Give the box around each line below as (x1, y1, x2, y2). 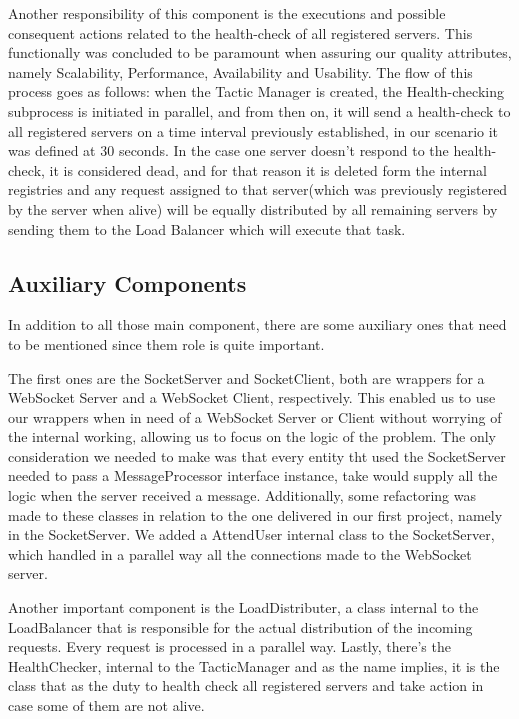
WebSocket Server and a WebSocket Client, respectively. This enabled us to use (8, 387, 496, 408)
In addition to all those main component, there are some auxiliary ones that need (8, 314, 507, 335)
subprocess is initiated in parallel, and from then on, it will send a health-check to (8, 100, 511, 121)
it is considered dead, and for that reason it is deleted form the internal (49, 159, 487, 180)
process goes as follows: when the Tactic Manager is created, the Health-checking (8, 81, 504, 102)
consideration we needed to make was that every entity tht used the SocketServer (8, 445, 506, 466)
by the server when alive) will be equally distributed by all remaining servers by (8, 198, 498, 219)
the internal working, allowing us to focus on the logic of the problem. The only (8, 426, 496, 447)
